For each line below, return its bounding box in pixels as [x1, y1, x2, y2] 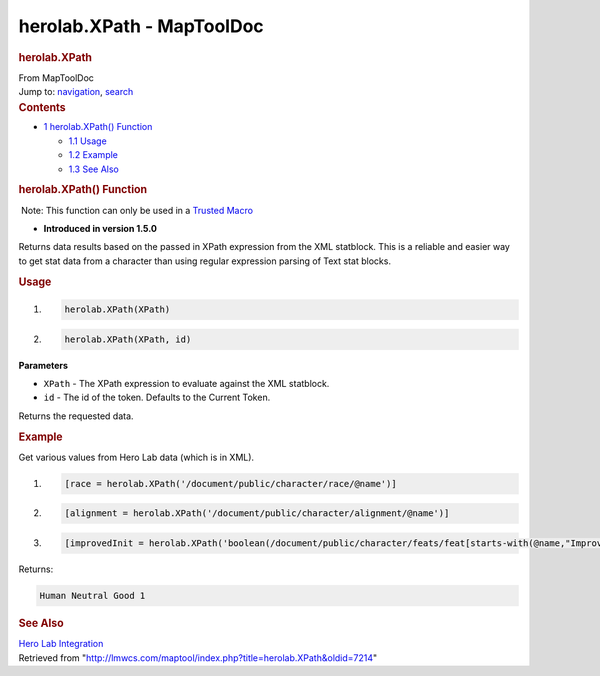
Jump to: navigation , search [18, 86, 134, 98]
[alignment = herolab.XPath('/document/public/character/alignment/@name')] [64, 508, 450, 519]
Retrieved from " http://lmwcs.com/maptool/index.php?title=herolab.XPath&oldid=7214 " [18, 651, 378, 664]
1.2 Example [68, 149, 119, 161]
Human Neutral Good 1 [39, 590, 146, 601]
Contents [18, 100, 66, 114]
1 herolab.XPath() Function [43, 121, 153, 133]
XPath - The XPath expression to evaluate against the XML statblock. [43, 378, 330, 390]
